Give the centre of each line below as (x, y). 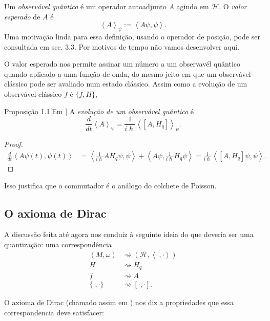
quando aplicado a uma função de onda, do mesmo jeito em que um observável (128, 73)
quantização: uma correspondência (58, 244)
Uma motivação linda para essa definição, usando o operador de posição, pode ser (132, 36)
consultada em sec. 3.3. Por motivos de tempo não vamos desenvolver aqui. (122, 46)
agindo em (193, 6)
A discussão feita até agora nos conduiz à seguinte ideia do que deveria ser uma (129, 234)
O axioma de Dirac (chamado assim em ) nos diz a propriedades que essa (119, 302)
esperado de (22, 16)
